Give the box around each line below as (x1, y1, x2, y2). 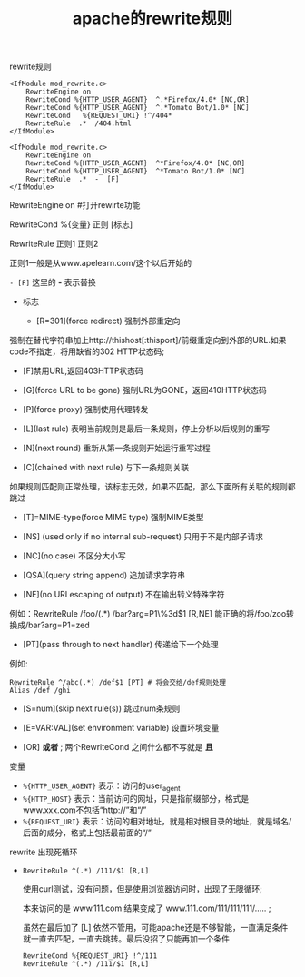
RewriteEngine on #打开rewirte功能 (9, 200, 141, 211)
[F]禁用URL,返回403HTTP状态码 (22, 365, 143, 377)
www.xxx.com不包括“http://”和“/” (22, 804, 147, 815)
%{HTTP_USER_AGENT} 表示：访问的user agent (22, 780, 181, 793)
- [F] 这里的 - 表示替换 (9, 277, 97, 288)
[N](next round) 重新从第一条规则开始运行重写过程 (22, 442, 211, 454)
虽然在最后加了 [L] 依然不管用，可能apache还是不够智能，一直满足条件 (22, 922, 289, 933)
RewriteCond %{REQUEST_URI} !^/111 (22, 951, 158, 961)
